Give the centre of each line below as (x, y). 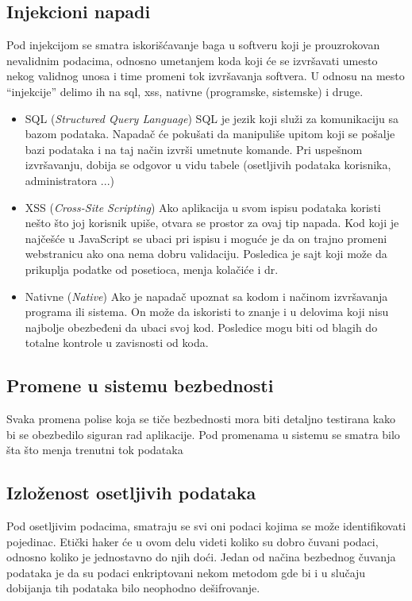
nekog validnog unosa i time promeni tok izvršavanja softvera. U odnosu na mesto (206, 76)
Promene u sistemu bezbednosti (140, 385)
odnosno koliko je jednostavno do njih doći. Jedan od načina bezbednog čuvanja (201, 557)
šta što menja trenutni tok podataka (95, 450)
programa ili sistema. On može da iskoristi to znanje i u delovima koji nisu (207, 312)
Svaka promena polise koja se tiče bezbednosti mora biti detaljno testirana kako (201, 419)
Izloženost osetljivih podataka (131, 493)
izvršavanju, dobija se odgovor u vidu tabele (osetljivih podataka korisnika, (208, 165)
